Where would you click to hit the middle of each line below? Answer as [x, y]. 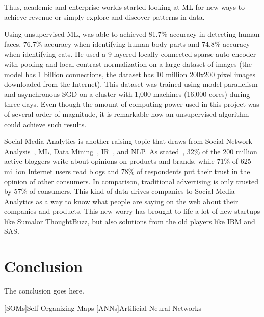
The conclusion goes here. [44, 291]
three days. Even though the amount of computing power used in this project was [132, 104]
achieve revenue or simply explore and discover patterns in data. [104, 17]
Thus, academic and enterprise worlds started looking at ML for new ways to [125, 7]
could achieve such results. [45, 124]
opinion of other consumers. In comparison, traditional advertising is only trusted [131, 181]
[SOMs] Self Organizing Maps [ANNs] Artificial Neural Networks [103, 308]
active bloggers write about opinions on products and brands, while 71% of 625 [128, 161]
